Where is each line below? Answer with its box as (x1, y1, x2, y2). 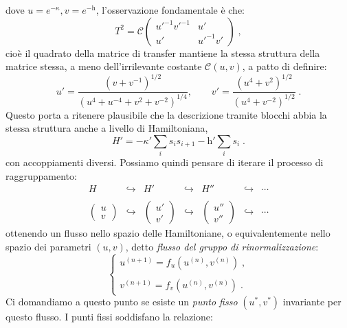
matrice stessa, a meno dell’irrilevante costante (5, 59, 202, 73)
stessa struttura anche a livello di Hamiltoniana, (5, 121, 208, 135)
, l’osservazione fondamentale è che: (96, 3, 245, 16)
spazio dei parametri (5, 239, 91, 254)
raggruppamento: (5, 168, 77, 183)
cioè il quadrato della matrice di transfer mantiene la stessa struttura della (5, 45, 320, 60)
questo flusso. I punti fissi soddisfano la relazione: (5, 309, 213, 324)
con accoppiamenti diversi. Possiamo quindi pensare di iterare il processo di (5, 155, 324, 169)
